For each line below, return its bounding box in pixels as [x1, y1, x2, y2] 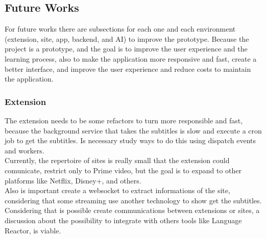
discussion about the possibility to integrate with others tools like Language [5, 215, 242, 225]
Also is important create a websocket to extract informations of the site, [5, 185, 230, 196]
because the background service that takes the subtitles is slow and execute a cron [5, 125, 262, 136]
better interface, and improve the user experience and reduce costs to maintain [5, 63, 251, 74]
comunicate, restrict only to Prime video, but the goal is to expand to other [5, 165, 242, 175]
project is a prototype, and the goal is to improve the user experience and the [5, 43, 248, 54]
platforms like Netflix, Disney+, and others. [5, 175, 141, 185]
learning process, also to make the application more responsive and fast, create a [5, 53, 257, 64]
